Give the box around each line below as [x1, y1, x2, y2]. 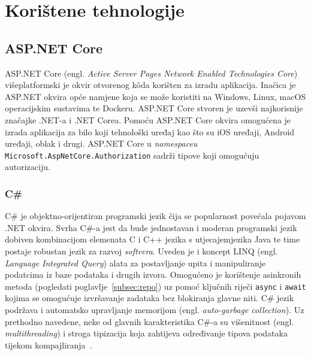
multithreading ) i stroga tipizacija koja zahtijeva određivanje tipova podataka [5, 327, 288, 339]
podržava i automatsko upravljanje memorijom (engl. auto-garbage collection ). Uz [5, 304, 304, 316]
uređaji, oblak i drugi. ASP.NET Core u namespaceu [5, 137, 198, 150]
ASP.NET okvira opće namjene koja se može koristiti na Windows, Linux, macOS [5, 90, 306, 102]
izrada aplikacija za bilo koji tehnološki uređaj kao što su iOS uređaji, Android [5, 125, 295, 138]
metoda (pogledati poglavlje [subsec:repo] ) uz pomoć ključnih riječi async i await [5, 280, 306, 292]
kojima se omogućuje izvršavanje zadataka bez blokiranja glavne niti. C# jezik [5, 292, 294, 304]
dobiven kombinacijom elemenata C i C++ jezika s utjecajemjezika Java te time [5, 233, 300, 245]
